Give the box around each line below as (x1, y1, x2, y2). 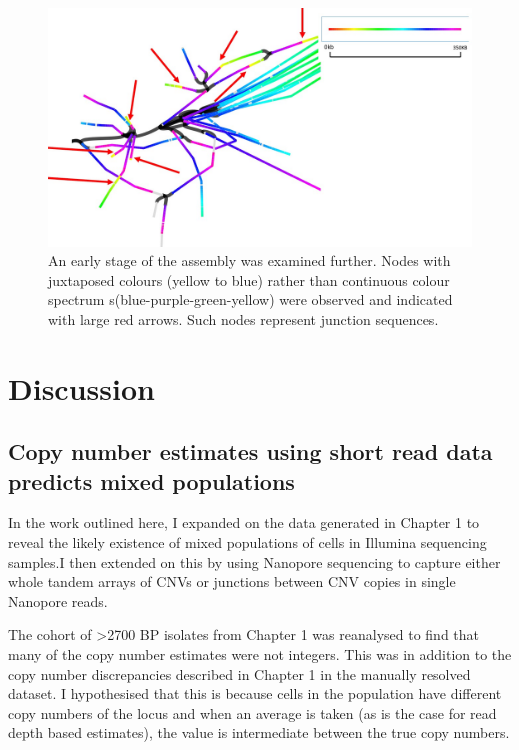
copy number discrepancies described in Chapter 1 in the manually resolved (8, 663, 471, 684)
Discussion (8, 367, 155, 408)
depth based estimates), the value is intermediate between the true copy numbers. (8, 722, 510, 743)
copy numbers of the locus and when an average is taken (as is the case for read (8, 702, 497, 723)
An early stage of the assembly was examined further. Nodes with (48, 250, 451, 271)
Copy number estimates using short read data (8, 436, 493, 467)
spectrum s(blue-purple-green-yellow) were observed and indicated (48, 289, 453, 310)
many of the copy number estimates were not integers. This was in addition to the (8, 644, 512, 664)
